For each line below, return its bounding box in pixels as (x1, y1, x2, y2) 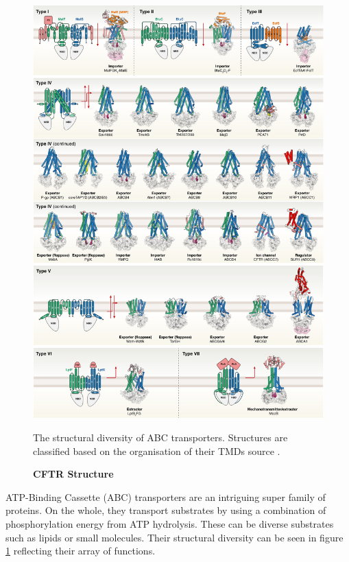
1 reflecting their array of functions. (5, 543, 156, 558)
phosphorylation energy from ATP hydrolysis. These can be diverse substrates (5, 516, 334, 530)
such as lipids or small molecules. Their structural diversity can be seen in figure (5, 530, 344, 544)
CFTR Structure (33, 467, 114, 481)
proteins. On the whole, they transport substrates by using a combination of (5, 503, 326, 517)
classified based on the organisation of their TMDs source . (33, 443, 280, 458)
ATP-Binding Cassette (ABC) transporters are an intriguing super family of (5, 489, 326, 504)
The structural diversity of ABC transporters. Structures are (33, 430, 288, 444)
